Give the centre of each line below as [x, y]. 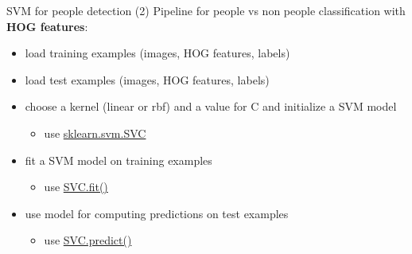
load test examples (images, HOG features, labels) [147, 79]
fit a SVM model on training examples [119, 160]
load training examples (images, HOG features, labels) [157, 53]
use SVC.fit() [76, 187]
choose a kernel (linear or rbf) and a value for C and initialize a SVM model [211, 106]
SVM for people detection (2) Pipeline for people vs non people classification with [206, 10]
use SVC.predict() [88, 240]
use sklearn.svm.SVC [95, 133]
